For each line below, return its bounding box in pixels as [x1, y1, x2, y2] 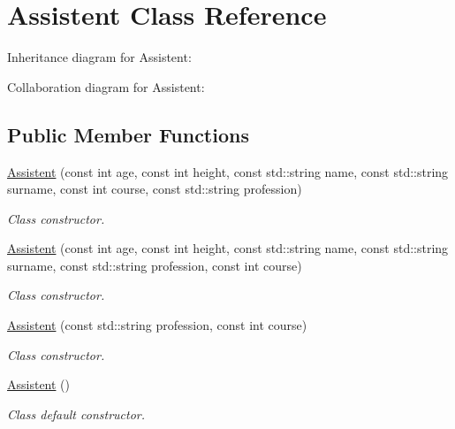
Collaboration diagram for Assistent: [7, 77, 205, 96]
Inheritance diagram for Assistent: [7, 48, 192, 66]
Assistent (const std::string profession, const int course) [7, 316, 307, 334]
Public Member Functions [7, 120, 249, 148]
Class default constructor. [7, 404, 146, 423]
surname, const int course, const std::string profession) [7, 180, 302, 198]
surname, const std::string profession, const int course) [7, 256, 302, 274]
